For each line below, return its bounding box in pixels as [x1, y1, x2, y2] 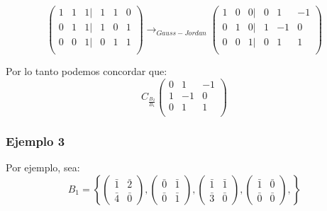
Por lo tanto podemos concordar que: [6, 64, 167, 79]
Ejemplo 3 [6, 132, 65, 149]
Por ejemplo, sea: [6, 160, 80, 175]
